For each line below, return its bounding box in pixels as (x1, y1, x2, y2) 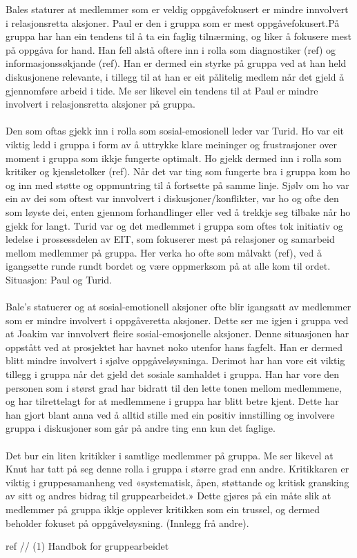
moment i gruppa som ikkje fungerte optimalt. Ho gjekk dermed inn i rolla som (6, 150, 342, 165)
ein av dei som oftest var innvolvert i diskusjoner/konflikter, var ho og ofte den (6, 191, 339, 206)
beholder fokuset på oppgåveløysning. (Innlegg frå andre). (6, 515, 249, 530)
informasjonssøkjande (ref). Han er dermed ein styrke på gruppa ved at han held (6, 56, 347, 70)
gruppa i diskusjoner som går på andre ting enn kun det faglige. (6, 421, 276, 435)
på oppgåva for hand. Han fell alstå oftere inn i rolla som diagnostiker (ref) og (6, 42, 336, 57)
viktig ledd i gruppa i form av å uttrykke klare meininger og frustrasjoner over (6, 137, 338, 151)
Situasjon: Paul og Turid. (6, 272, 112, 286)
